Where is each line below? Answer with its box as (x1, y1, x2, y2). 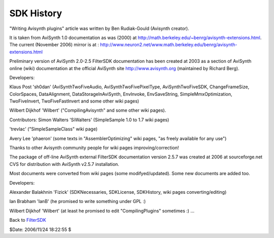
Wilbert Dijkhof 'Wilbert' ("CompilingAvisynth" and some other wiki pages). (9, 107, 166, 114)
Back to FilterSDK (9, 217, 47, 223)
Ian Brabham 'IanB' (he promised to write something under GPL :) (9, 198, 146, 205)
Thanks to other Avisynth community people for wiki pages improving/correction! (9, 145, 180, 151)
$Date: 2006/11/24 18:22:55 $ (9, 226, 72, 232)
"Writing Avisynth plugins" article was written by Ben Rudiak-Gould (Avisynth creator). (9, 25, 190, 31)
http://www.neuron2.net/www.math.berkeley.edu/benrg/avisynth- (99, 42, 237, 48)
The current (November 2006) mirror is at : (9, 42, 99, 48)
